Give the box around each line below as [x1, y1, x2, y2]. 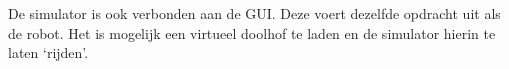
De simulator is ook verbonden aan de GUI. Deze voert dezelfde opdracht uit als [8, 3, 501, 23]
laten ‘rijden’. [8, 42, 89, 63]
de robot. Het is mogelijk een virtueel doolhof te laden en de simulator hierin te [8, 22, 496, 43]
